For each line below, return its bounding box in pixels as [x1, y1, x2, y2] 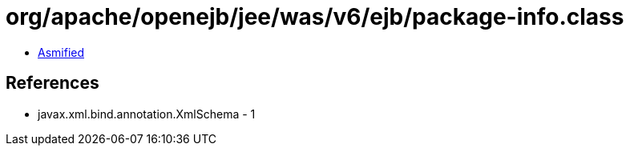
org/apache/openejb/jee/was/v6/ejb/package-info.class [6, 3, 624, 30]
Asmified [38, 45, 85, 59]
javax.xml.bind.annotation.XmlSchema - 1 [38, 106, 256, 121]
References [6, 73, 99, 94]
